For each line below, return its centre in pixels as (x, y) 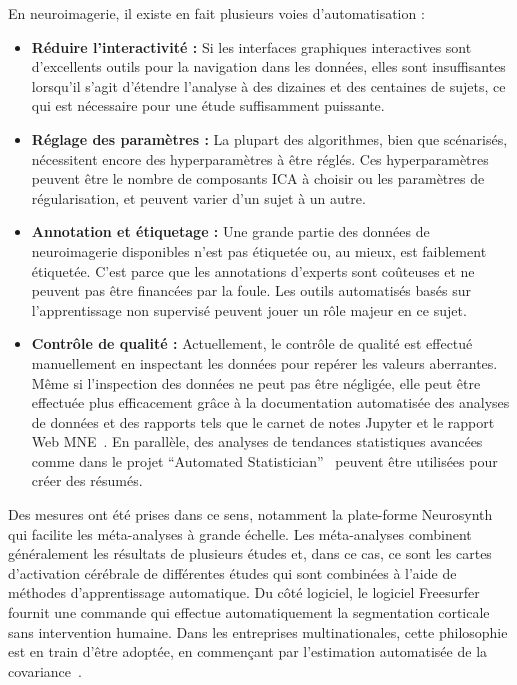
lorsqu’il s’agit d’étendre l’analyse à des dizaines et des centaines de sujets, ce (268, 85)
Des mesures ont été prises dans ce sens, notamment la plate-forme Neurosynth (250, 514)
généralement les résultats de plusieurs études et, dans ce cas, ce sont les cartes (250, 553)
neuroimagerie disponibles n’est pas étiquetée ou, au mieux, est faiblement (259, 250)
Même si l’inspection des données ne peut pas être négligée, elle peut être (256, 382)
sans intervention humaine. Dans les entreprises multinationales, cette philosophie (258, 631)
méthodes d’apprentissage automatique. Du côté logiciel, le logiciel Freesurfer (244, 592)
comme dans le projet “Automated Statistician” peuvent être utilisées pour (264, 460)
